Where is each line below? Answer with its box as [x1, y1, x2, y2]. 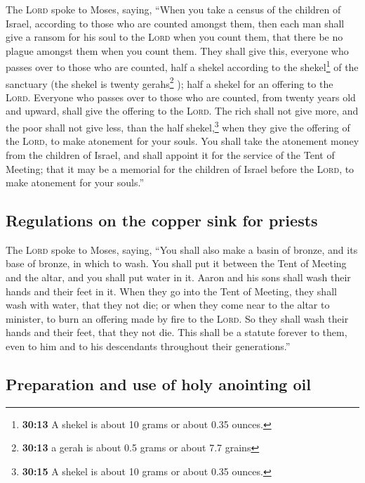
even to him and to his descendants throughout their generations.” [6, 339, 291, 354]
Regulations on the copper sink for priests [6, 210, 318, 231]
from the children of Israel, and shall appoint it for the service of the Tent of [6, 147, 335, 162]
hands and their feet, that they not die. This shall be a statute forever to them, [6, 325, 347, 340]
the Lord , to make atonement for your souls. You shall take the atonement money [6, 134, 359, 148]
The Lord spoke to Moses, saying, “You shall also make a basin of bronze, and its [6, 242, 358, 257]
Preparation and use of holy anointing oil [6, 373, 311, 395]
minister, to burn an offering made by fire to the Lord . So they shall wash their [6, 311, 349, 326]
